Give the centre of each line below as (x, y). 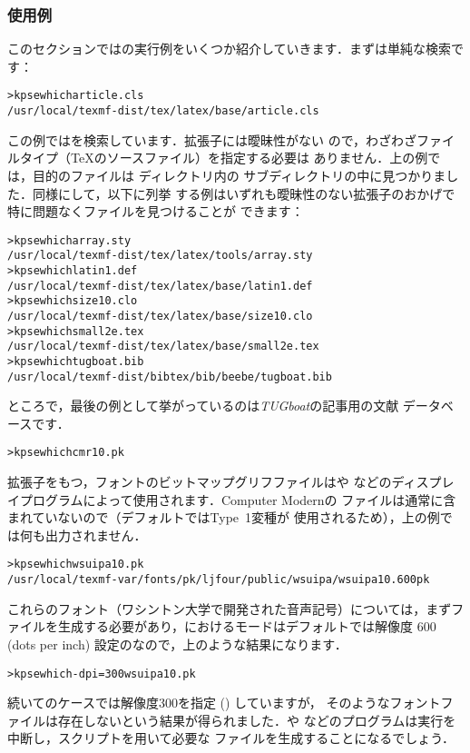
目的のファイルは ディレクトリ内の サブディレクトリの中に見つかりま (239, 175)
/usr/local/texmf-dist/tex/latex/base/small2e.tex (163, 347)
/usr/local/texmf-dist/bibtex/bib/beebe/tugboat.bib (170, 376)
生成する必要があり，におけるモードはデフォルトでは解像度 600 (247, 626)
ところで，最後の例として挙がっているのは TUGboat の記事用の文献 (203, 406)
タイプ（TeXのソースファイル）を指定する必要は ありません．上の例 (224, 158)
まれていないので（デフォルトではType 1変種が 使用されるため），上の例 (224, 517)
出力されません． (96, 535)
